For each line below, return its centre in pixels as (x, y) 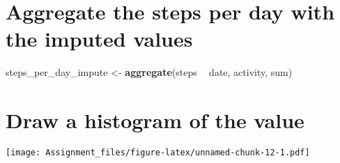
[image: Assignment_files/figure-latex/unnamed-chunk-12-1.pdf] (158, 153)
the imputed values (99, 39)
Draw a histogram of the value (155, 120)
